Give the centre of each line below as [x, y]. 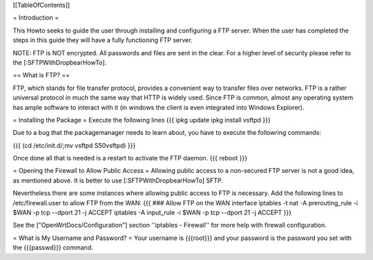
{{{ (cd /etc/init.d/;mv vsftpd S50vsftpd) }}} [74, 145]
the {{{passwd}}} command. [53, 248]
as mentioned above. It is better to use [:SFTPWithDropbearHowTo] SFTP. [118, 180]
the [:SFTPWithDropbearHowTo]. [60, 62]
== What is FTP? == [41, 75]
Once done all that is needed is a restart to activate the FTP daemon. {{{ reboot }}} [130, 158]
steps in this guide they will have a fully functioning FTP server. [103, 40]
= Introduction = [36, 18]
